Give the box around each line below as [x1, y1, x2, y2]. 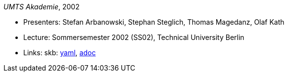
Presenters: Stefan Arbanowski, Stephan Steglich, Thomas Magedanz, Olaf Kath [23, 18, 285, 26]
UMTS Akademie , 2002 [3, 2, 80, 11]
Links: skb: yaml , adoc [23, 48, 96, 57]
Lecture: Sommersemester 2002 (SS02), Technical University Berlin [23, 33, 244, 41]
